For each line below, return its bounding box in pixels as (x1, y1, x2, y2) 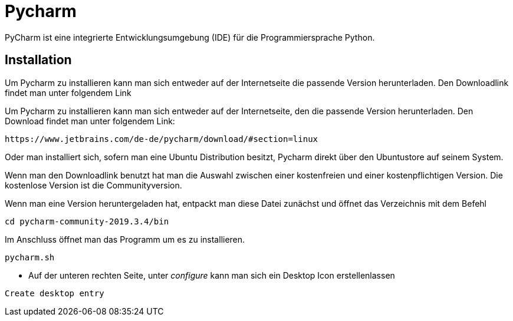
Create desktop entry (5, 288, 104, 298)
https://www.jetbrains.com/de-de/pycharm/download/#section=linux (5, 134, 318, 144)
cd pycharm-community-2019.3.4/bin (5, 216, 169, 226)
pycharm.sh (5, 252, 55, 262)
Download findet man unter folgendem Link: (5, 115, 175, 126)
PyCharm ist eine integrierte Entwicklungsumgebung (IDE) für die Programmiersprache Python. (5, 32, 375, 42)
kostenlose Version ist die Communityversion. (5, 180, 182, 190)
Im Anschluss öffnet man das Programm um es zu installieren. (5, 234, 245, 244)
